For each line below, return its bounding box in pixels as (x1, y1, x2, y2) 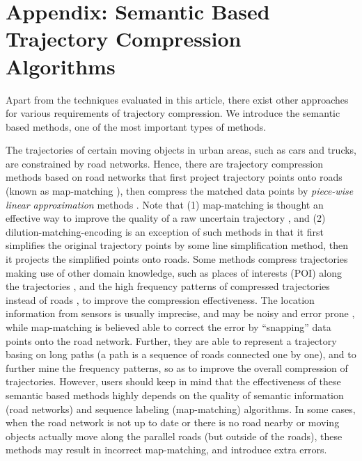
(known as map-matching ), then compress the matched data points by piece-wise (6, 184, 354, 198)
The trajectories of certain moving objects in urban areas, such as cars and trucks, (6, 143, 357, 157)
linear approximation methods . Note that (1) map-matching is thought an (6, 197, 324, 211)
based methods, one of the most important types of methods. (6, 119, 267, 134)
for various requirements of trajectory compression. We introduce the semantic (6, 106, 340, 120)
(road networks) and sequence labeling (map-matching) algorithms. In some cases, (6, 401, 356, 416)
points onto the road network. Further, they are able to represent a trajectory (6, 333, 337, 348)
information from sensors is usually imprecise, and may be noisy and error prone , (6, 306, 355, 321)
